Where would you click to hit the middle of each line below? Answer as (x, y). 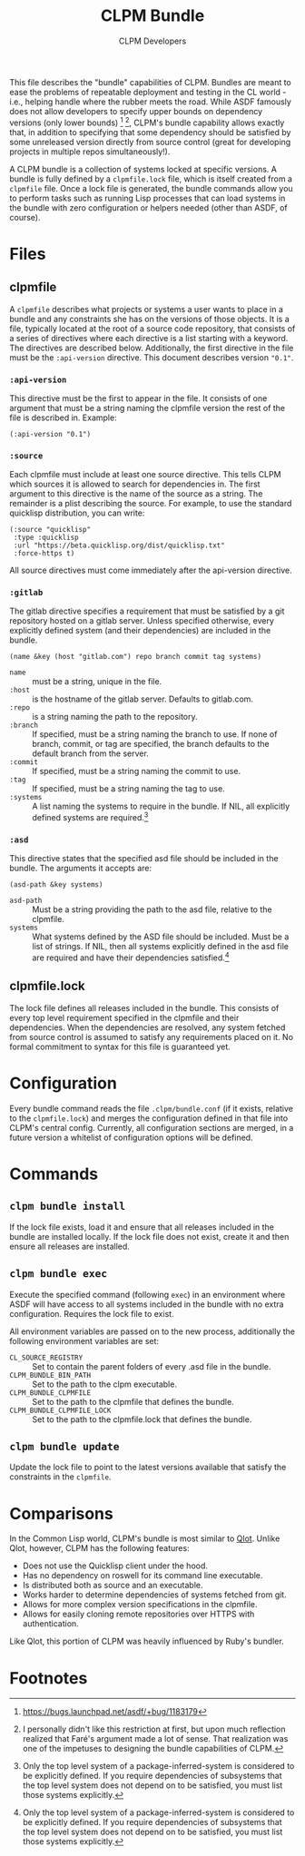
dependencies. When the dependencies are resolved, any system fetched (148, 1027)
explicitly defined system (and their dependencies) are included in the (140, 631)
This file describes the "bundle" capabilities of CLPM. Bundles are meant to (151, 82)
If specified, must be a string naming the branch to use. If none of (155, 734)
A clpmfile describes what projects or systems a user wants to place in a (147, 309)
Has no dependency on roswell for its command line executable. (143, 1576)
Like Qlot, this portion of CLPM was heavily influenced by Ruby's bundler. (147, 1641)
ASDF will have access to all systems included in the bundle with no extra (147, 1304)
